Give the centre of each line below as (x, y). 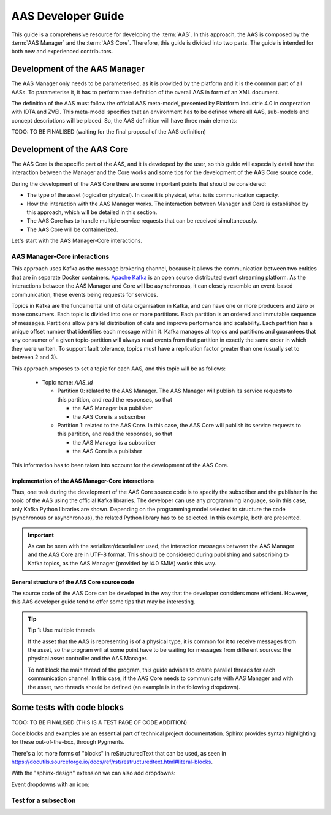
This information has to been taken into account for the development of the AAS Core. (120, 465)
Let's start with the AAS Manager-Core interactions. (77, 241)
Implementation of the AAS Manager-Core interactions (83, 481)
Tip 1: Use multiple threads (61, 630)
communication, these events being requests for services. (85, 294)
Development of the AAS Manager (78, 69)
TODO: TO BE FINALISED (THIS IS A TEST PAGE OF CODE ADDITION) (99, 722)
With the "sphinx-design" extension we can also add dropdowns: (93, 773)
